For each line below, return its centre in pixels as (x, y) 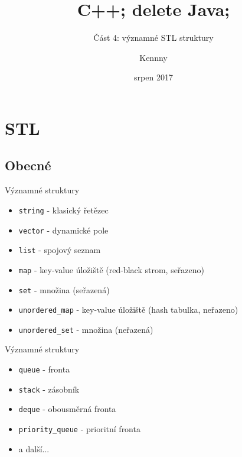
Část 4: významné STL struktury (153, 38)
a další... (34, 448)
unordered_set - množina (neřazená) (86, 329)
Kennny (153, 57)
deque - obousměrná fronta (67, 409)
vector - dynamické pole (63, 230)
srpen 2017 (153, 77)
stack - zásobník (49, 389)
